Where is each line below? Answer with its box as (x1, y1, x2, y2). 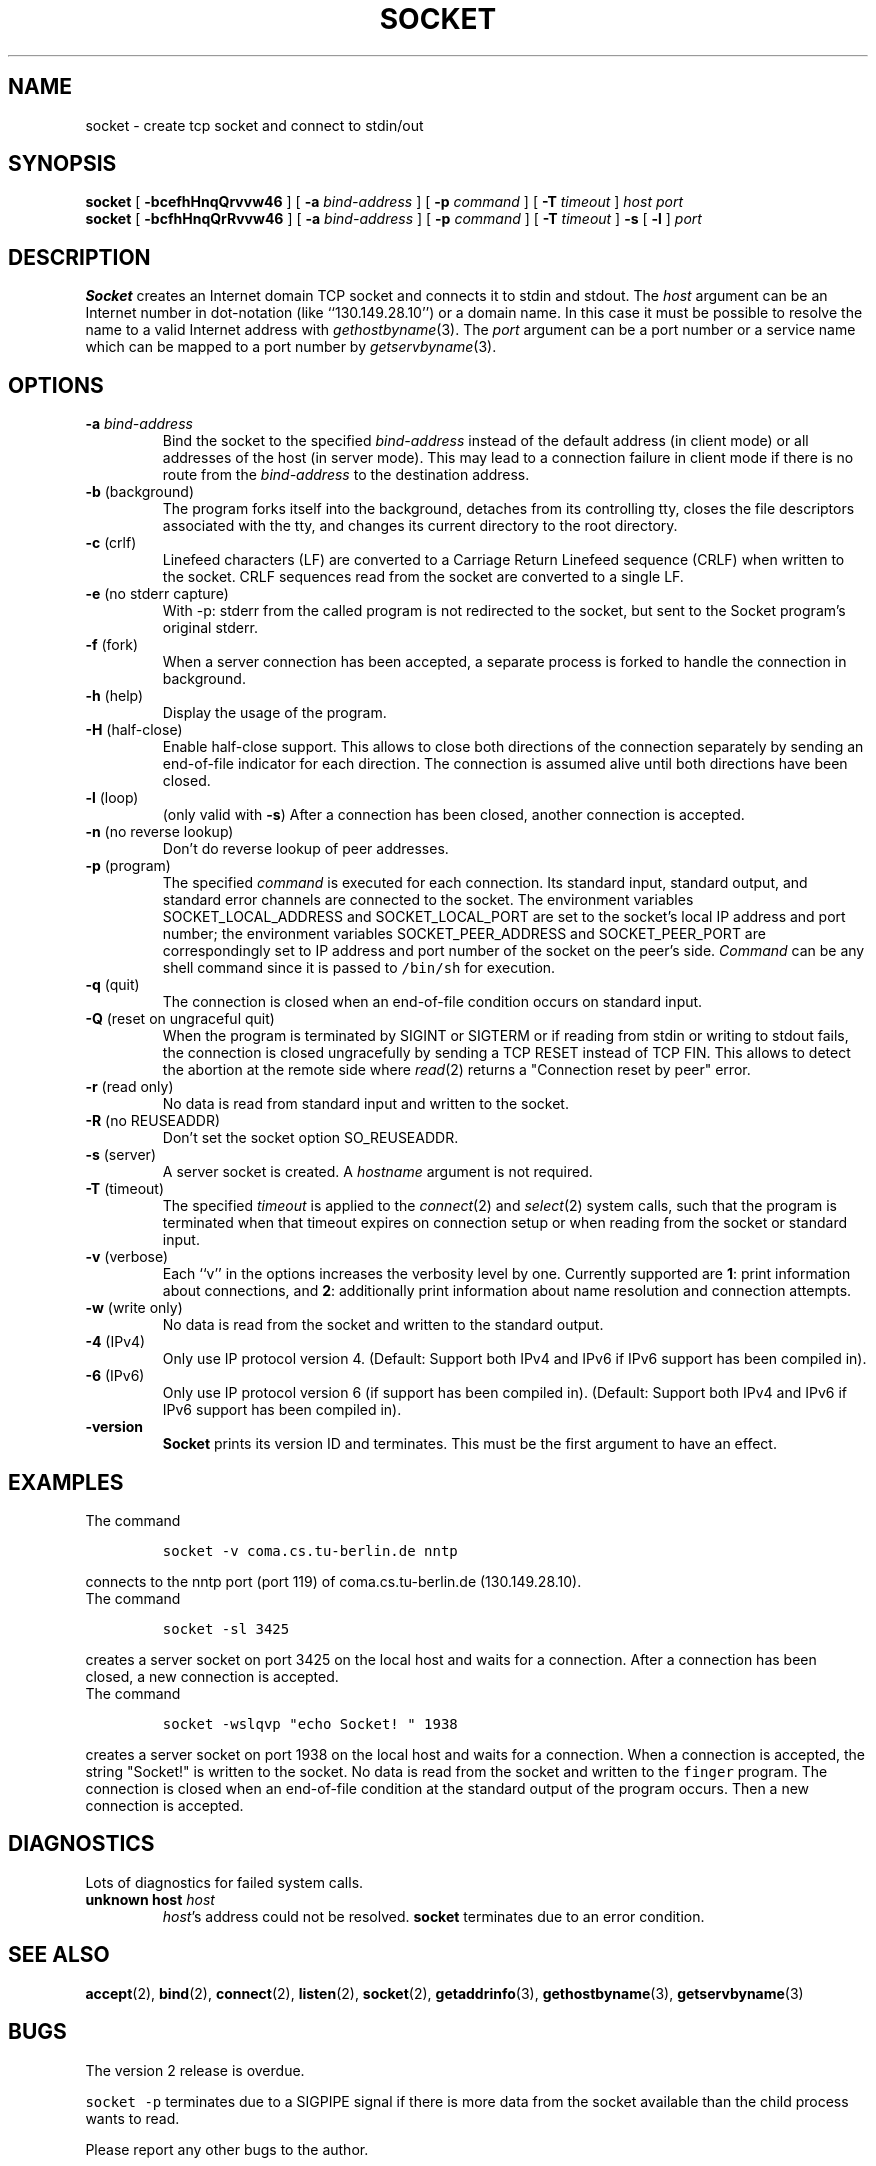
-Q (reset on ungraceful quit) (85, 1010, 275, 1028)
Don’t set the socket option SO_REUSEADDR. (162, 1129, 459, 1147)
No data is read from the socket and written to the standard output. (162, 1316, 604, 1334)
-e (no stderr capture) (85, 585, 229, 603)
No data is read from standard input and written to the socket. (162, 1095, 569, 1113)
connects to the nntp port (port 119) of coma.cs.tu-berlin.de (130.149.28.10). (85, 1572, 582, 1590)
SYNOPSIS (8, 151, 117, 177)
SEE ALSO (8, 1942, 110, 1968)
